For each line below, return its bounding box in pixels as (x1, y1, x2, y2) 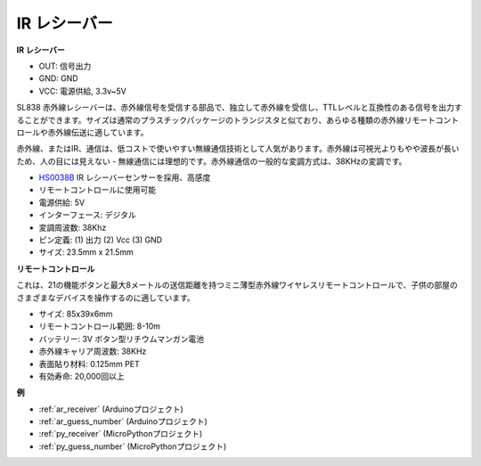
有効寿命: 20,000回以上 (38, 371, 125, 381)
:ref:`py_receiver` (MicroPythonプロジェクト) (38, 429, 203, 439)
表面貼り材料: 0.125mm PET (38, 358, 140, 369)
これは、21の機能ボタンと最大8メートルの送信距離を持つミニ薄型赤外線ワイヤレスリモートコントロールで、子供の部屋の (16, 280, 458, 290)
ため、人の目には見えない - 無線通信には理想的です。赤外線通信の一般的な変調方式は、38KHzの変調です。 (16, 156, 407, 167)
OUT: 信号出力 (38, 61, 92, 71)
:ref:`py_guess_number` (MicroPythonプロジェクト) (38, 441, 227, 452)
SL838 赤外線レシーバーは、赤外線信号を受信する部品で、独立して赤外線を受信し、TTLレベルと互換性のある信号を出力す (16, 102, 462, 113)
